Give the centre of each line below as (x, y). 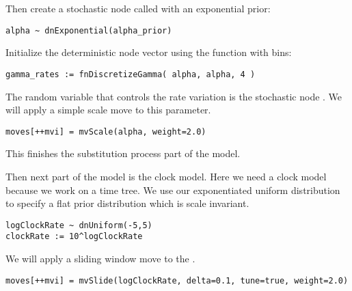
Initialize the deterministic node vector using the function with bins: (149, 52)
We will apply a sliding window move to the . (100, 259)
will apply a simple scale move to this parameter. (108, 110)
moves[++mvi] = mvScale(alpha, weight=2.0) (106, 131)
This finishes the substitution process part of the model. (123, 153)
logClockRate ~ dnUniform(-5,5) (79, 225)
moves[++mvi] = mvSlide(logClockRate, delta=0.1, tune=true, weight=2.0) (177, 280)
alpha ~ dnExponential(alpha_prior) (89, 30)
